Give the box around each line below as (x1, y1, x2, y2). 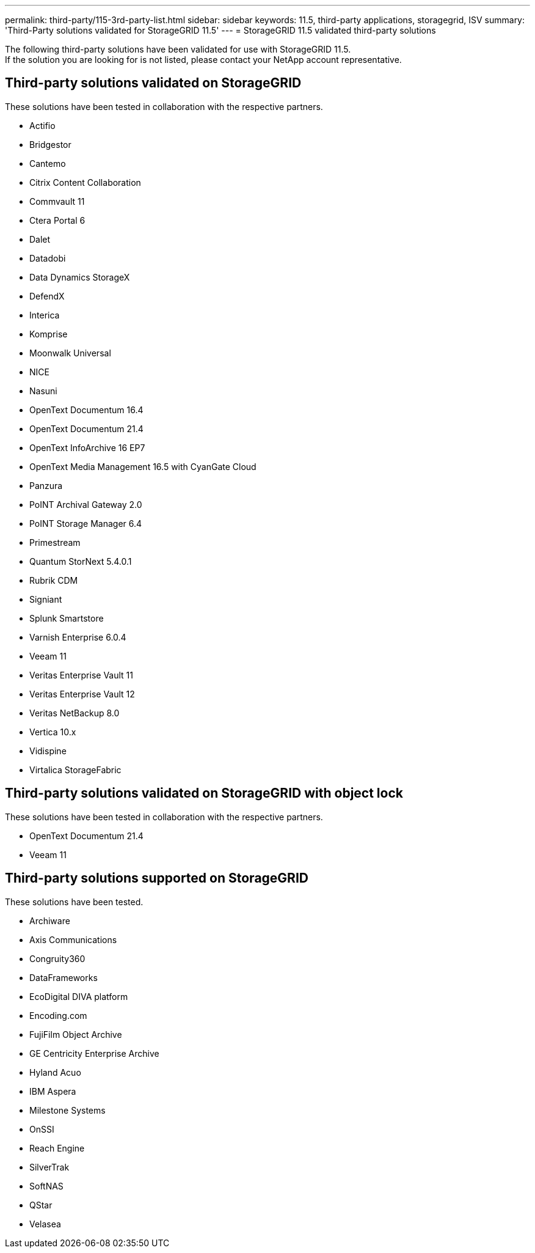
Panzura (29, 480, 63, 491)
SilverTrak (29, 1161, 70, 1172)
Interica (29, 309, 60, 320)
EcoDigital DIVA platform (29, 991, 128, 1002)
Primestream (29, 537, 81, 548)
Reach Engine (29, 1142, 85, 1153)
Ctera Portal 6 (29, 215, 86, 226)
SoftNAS (29, 1180, 64, 1191)
